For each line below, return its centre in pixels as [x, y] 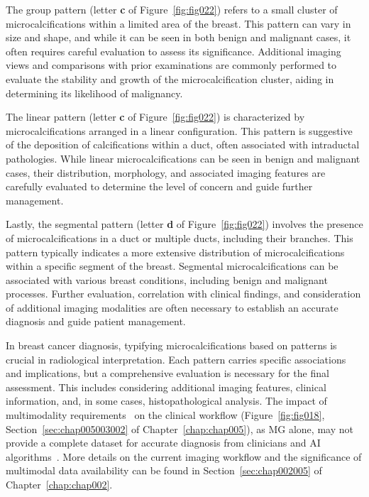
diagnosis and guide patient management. [96, 321]
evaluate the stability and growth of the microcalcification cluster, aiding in [170, 78]
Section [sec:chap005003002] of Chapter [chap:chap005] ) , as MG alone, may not [180, 428]
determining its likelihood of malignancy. [94, 93]
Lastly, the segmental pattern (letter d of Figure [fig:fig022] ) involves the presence [184, 224]
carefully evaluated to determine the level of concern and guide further [159, 186]
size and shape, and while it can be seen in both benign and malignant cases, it [178, 37]
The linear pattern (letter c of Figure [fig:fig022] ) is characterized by [155, 117]
